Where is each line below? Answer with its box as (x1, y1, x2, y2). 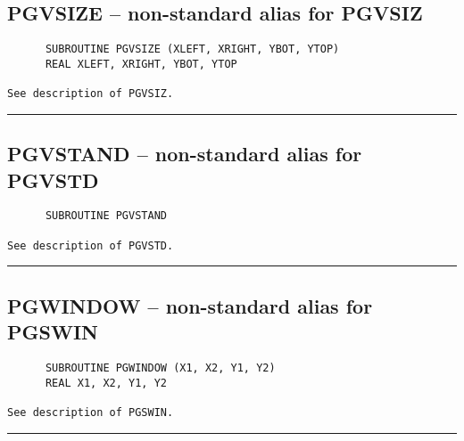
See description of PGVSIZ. (7, 87, 174, 101)
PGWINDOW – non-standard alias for (7, 291, 373, 319)
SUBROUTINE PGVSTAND (45, 209, 167, 223)
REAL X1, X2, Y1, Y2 (45, 376, 167, 389)
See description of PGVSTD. (7, 239, 174, 252)
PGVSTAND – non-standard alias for (7, 140, 362, 167)
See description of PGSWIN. (7, 405, 174, 419)
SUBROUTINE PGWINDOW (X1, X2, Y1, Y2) (45, 361, 276, 374)
